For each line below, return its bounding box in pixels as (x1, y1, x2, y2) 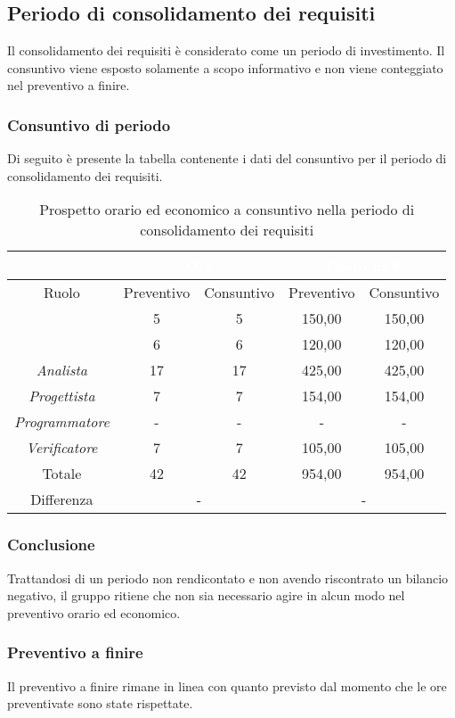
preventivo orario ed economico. (7, 603, 181, 622)
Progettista (28, 385, 95, 407)
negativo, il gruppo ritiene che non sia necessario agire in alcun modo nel (7, 586, 405, 605)
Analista (36, 359, 88, 381)
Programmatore (14, 411, 110, 433)
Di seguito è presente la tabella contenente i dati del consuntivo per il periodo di (7, 149, 447, 168)
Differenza (30, 489, 93, 510)
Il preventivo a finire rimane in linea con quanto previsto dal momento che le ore (7, 676, 447, 695)
